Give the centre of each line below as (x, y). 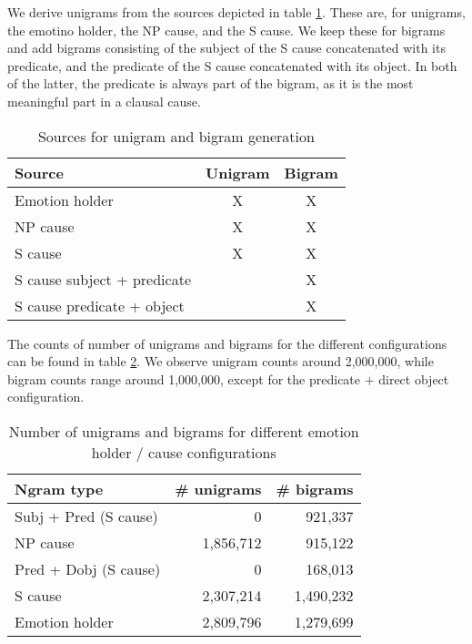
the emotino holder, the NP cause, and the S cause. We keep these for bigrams (226, 30)
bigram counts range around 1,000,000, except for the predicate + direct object (228, 378)
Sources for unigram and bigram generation (176, 136)
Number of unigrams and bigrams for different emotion (184, 431)
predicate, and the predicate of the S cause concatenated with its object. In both (232, 65)
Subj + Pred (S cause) (86, 516)
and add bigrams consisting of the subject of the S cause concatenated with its (226, 48)
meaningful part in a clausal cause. (104, 101)
